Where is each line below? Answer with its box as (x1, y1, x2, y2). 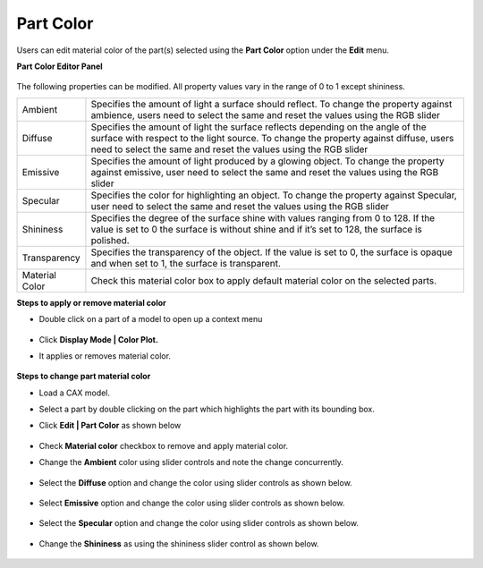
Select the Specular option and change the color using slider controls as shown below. (38, 518, 360, 529)
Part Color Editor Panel (16, 61, 103, 72)
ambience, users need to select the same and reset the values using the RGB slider (90, 108, 441, 121)
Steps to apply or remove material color (16, 297, 166, 308)
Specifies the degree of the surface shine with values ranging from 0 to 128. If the (90, 211, 436, 224)
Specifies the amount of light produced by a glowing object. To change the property (90, 155, 445, 167)
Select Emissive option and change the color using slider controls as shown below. (38, 497, 345, 509)
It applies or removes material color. (38, 350, 172, 361)
